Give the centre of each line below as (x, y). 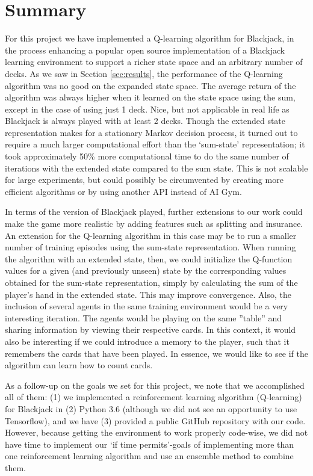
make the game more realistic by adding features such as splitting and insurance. (154, 224)
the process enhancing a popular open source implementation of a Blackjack (145, 50)
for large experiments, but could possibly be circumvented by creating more (144, 180)
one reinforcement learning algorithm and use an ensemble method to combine (149, 456)
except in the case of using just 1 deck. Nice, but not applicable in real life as (147, 109)
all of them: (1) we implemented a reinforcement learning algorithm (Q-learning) (153, 397)
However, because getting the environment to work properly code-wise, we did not (156, 432)
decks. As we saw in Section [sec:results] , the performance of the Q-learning (144, 73)
